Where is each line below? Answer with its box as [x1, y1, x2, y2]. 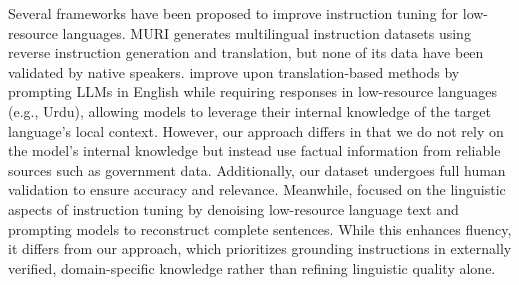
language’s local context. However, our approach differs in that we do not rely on [8, 120, 504, 141]
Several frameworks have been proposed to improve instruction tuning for [8, 3, 459, 23]
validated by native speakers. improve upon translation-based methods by [8, 61, 460, 82]
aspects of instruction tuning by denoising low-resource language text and [8, 198, 459, 219]
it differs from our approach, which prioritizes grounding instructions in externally [8, 238, 512, 259]
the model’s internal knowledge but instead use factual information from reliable [8, 140, 501, 161]
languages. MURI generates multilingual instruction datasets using [62, 22, 471, 43]
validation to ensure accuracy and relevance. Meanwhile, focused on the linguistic [8, 179, 506, 200]
